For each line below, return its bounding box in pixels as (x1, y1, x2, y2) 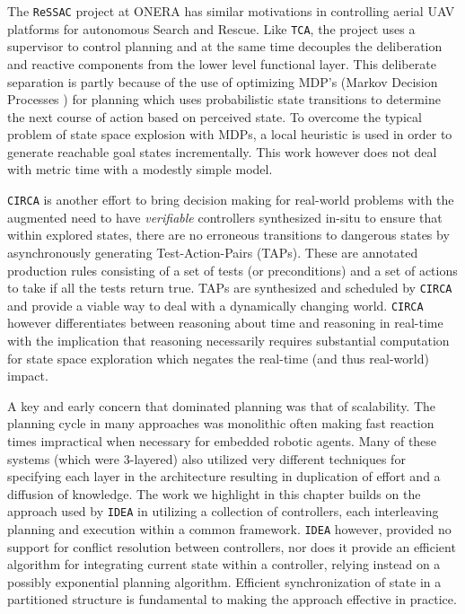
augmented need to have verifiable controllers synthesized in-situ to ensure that (7, 207, 443, 226)
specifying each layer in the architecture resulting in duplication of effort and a (7, 467, 441, 486)
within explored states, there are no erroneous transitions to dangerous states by (7, 225, 450, 244)
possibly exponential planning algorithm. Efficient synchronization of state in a (7, 572, 442, 591)
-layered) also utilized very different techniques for (129, 449, 406, 468)
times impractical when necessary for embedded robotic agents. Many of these (7, 431, 437, 450)
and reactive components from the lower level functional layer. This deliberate (7, 54, 436, 73)
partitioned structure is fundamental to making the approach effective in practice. (7, 590, 457, 609)
